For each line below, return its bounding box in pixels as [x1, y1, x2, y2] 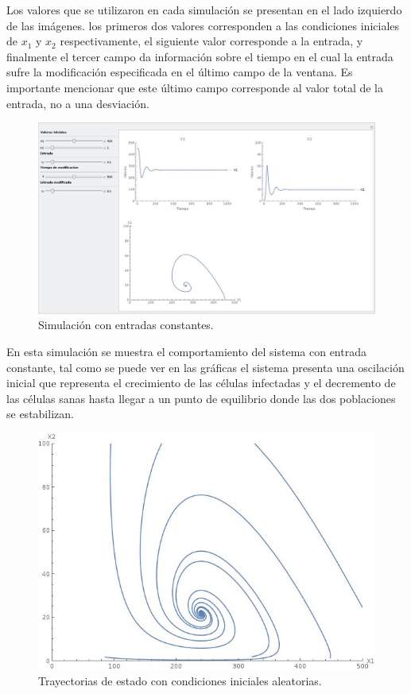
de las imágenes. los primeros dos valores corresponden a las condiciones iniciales [6, 17, 400, 33]
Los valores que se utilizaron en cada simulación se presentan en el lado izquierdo [6, 2, 402, 17]
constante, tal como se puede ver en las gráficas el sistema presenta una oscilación [6, 359, 405, 375]
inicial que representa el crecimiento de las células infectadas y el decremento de [6, 374, 396, 391]
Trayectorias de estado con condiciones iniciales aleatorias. [38, 672, 322, 688]
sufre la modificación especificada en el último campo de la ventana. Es [6, 64, 353, 80]
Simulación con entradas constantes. [38, 316, 214, 333]
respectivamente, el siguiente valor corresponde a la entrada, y [60, 33, 363, 49]
